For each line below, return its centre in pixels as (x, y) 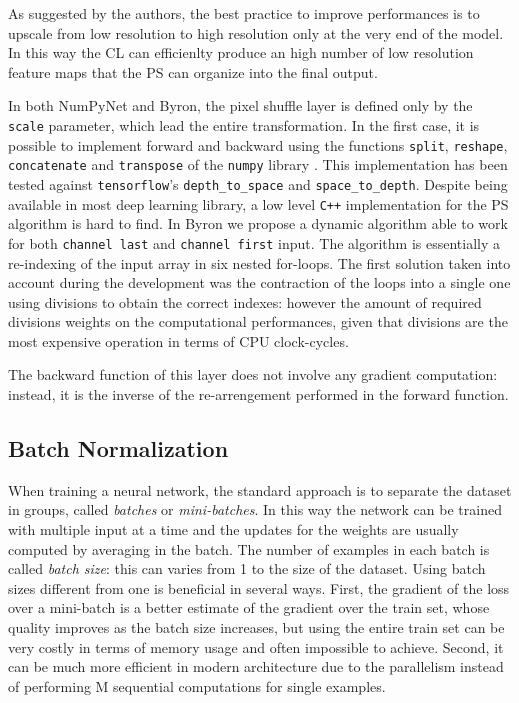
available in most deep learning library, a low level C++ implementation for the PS (258, 203)
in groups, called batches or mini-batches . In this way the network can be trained (255, 509)
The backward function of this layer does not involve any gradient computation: (253, 374)
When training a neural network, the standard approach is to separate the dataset (260, 489)
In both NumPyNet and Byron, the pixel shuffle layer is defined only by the (240, 105)
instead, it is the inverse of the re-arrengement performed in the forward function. (258, 394)
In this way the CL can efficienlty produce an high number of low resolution (241, 52)
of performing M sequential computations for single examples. (197, 685)
